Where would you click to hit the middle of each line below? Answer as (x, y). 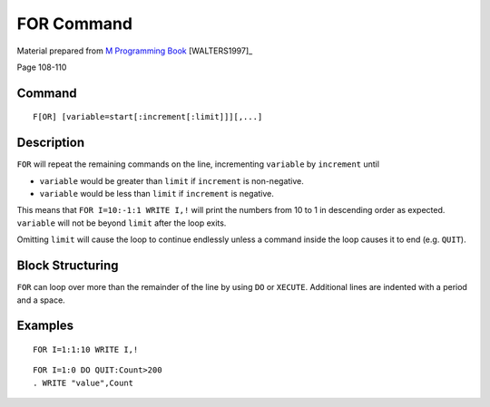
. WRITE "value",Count (83, 383)
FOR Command (75, 24)
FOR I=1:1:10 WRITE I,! (86, 349)
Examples (45, 326)
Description (51, 143)
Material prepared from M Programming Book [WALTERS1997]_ (135, 51)
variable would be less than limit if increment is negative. (157, 194)
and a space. (41, 300)
